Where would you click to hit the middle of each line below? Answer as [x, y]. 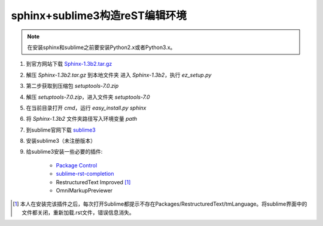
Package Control [77, 165]
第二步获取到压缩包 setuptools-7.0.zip [72, 86]
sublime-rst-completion [85, 174]
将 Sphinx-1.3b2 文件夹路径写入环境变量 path [82, 119]
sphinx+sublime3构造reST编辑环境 [99, 16]
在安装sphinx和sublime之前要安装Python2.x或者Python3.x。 [101, 47]
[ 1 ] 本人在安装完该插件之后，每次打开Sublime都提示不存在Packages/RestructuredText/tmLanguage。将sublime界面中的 [160, 204]
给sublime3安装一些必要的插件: [64, 152]
